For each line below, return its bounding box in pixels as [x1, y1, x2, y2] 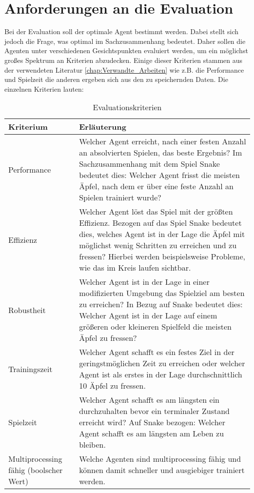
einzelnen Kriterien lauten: [4, 83, 84, 94]
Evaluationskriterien [93, 101, 162, 113]
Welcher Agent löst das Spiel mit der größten [79, 206, 233, 217]
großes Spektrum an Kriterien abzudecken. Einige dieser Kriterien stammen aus [4, 55, 243, 65]
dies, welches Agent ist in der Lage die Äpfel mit [79, 228, 245, 240]
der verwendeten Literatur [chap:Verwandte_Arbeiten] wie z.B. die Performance [4, 64, 244, 75]
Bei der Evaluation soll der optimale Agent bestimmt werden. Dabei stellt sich [4, 26, 239, 37]
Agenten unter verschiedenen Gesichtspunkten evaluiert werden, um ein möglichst [4, 45, 248, 56]
